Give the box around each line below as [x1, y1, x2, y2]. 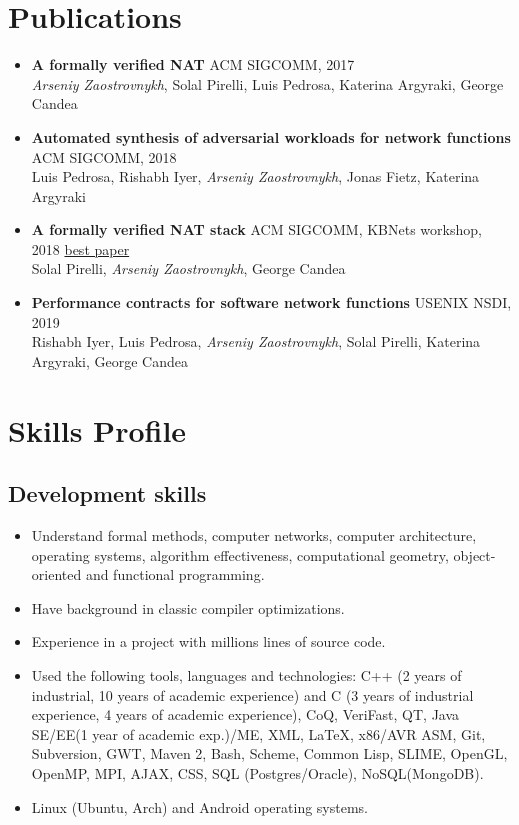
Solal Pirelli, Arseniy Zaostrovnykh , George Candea [31, 258, 346, 279]
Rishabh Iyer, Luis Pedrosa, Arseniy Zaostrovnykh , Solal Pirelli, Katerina [31, 331, 481, 352]
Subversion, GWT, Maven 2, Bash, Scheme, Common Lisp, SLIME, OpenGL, [31, 743, 508, 764]
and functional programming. [85, 564, 265, 585]
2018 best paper [31, 238, 130, 259]
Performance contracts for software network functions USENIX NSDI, [31, 292, 512, 313]
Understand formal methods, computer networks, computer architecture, [31, 525, 477, 546]
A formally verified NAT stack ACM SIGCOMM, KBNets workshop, [31, 219, 482, 240]
